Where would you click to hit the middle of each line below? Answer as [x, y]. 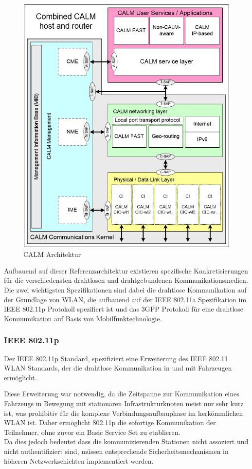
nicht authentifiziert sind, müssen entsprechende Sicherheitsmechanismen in [116, 451]
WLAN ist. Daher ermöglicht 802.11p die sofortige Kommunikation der [110, 422]
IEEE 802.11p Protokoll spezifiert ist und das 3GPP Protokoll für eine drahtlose [124, 309]
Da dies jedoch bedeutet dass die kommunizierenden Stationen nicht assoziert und [126, 441]
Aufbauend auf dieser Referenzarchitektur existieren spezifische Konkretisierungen [126, 270]
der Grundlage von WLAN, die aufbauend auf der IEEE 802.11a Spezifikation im [125, 299]
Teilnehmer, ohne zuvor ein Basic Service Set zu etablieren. [92, 432]
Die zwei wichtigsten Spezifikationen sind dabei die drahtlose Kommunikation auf [126, 289]
